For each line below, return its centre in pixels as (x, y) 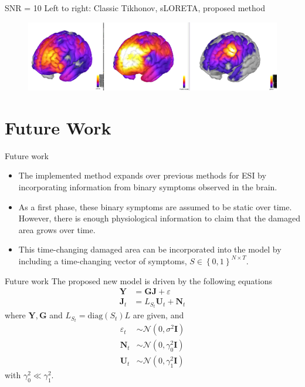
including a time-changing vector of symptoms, (103, 260)
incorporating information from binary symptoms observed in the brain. (148, 186)
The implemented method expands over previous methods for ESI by (142, 175)
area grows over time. (57, 229)
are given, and (158, 315)
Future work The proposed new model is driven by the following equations (139, 280)
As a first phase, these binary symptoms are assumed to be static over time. (155, 206)
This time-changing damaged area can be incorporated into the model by (150, 249)
